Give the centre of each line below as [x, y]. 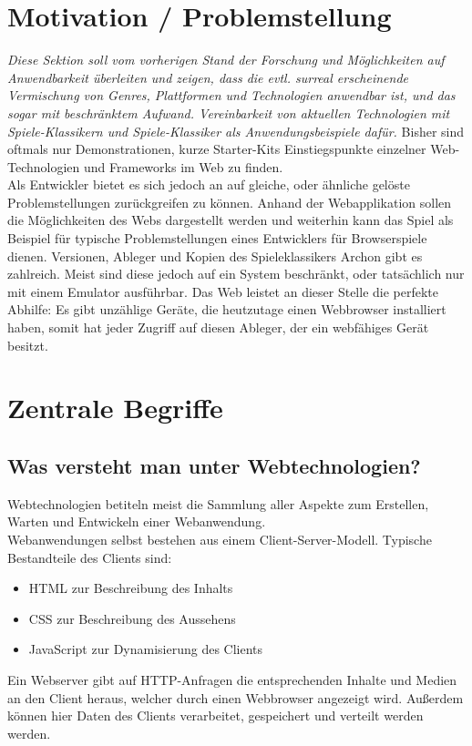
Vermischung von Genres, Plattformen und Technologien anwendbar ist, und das [231, 95]
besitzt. [28, 345]
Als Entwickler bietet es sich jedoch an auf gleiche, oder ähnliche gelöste [209, 184]
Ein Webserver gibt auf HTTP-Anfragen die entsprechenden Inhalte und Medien [232, 679]
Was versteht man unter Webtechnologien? [214, 465]
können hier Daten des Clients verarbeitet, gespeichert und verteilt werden [215, 715]
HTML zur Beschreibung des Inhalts [131, 588]
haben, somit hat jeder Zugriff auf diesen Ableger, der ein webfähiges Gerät [218, 327]
